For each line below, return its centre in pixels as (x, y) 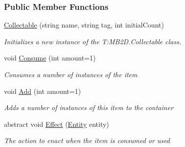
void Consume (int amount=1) (50, 58)
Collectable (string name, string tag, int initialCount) (84, 25)
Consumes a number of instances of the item (71, 74)
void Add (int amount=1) (43, 91)
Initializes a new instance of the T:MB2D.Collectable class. (93, 41)
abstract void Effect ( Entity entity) (57, 124)
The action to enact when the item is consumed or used (87, 140)
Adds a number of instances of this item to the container (89, 107)
